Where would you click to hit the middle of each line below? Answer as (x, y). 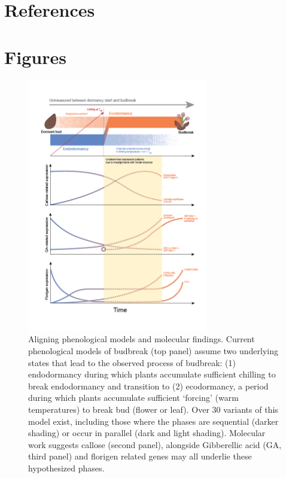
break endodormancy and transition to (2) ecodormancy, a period (148, 386)
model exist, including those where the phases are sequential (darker (153, 421)
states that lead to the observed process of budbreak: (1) (132, 362)
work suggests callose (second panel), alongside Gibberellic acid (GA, (155, 444)
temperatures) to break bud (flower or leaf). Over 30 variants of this (153, 409)
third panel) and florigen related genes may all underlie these (140, 456)
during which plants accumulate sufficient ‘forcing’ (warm (133, 398)
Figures (35, 57)
